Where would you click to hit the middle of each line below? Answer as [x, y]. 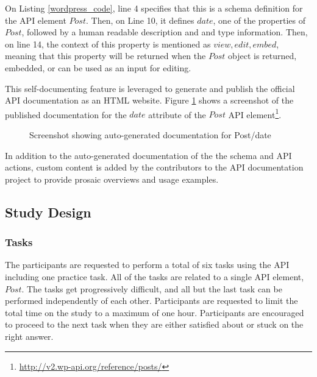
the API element [36, 20]
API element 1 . [255, 113]
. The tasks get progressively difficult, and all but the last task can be [152, 288]
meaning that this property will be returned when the [105, 56]
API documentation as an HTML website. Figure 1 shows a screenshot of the [149, 100]
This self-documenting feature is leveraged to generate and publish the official [150, 88]
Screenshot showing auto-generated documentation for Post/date [150, 135]
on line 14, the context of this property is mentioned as [108, 44]
